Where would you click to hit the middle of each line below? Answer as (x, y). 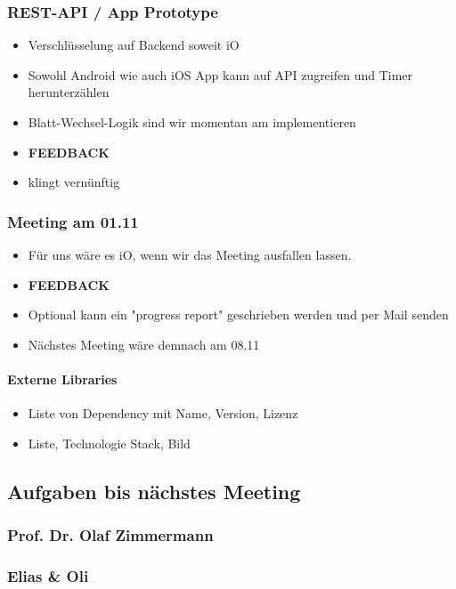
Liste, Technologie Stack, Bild (109, 443)
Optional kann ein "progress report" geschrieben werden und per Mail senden (238, 315)
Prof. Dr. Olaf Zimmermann (110, 535)
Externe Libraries (62, 379)
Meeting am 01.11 (73, 221)
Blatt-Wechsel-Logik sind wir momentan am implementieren (192, 122)
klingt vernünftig (74, 182)
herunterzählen (69, 92)
